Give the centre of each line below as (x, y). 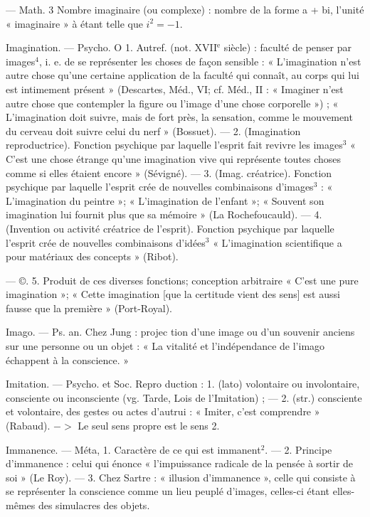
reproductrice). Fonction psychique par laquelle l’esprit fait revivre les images (174, 145)
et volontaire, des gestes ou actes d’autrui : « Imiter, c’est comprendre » (163, 411)
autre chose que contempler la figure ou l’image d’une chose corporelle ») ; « (172, 103)
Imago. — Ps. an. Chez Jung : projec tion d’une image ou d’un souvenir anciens (180, 332)
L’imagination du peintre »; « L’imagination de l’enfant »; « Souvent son (165, 200)
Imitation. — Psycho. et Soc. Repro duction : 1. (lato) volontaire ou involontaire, (183, 384)
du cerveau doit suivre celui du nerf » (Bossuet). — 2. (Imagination (153, 130)
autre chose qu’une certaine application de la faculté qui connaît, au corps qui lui (183, 75)
